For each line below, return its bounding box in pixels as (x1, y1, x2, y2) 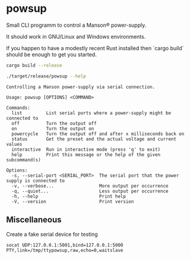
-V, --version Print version (11, 198, 134, 204)
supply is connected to (6, 177, 65, 183)
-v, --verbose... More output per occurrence (11, 183, 169, 189)
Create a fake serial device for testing (6, 230, 98, 238)
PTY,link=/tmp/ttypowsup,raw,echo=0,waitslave (6, 247, 123, 253)
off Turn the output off (11, 120, 97, 126)
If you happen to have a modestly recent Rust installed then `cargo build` (6, 44, 184, 52)
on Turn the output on (11, 126, 94, 132)
